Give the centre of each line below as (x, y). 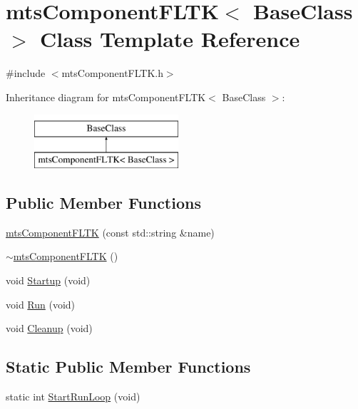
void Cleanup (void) (49, 328)
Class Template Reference (170, 39)
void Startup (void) (48, 280)
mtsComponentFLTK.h (112, 73)
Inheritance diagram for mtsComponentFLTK (106, 97)
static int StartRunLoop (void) (73, 397)
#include (26, 73)
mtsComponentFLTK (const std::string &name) (110, 232)
